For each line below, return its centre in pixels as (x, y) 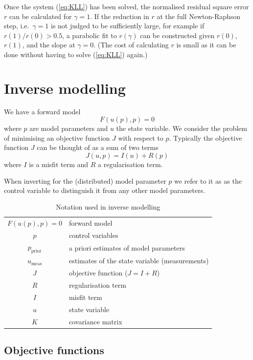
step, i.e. (17, 26)
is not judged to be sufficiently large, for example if (128, 26)
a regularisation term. (130, 164)
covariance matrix (95, 321)
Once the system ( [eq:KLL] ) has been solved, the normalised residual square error (126, 6)
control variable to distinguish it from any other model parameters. (105, 190)
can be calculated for (40, 16)
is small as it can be (206, 45)
